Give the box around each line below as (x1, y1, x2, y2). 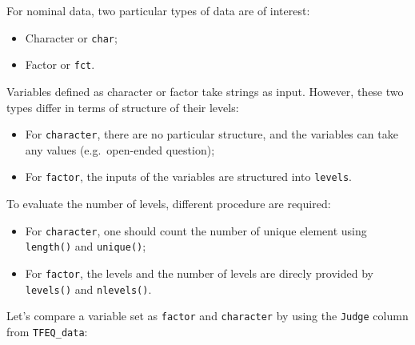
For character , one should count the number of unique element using (25, 222, 367, 239)
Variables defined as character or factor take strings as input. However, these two (6, 82, 404, 99)
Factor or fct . (25, 56, 95, 73)
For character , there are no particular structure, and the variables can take (25, 126, 398, 142)
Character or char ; (25, 29, 118, 46)
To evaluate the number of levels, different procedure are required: (6, 195, 331, 211)
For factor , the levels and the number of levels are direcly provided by (25, 264, 373, 281)
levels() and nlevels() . (25, 280, 152, 297)
